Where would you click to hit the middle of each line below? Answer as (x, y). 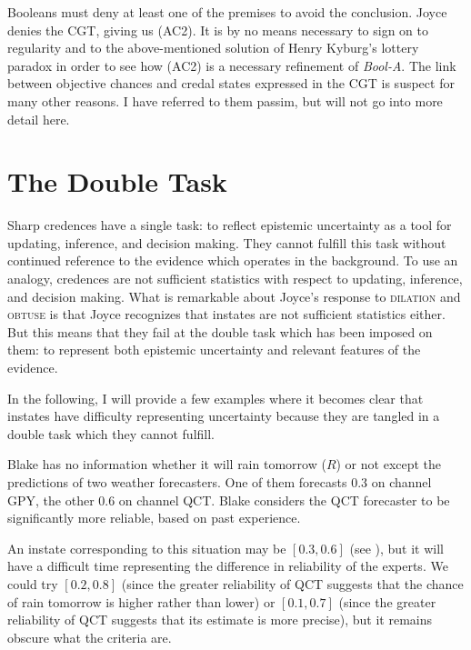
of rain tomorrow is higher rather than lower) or (141, 601)
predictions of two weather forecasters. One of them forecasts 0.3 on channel (220, 482)
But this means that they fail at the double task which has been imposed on (220, 331)
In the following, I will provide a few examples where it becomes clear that (215, 398)
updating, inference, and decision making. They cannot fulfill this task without (227, 242)
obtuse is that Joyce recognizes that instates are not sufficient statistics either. (226, 314)
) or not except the (389, 464)
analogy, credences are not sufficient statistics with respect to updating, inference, (235, 279)
